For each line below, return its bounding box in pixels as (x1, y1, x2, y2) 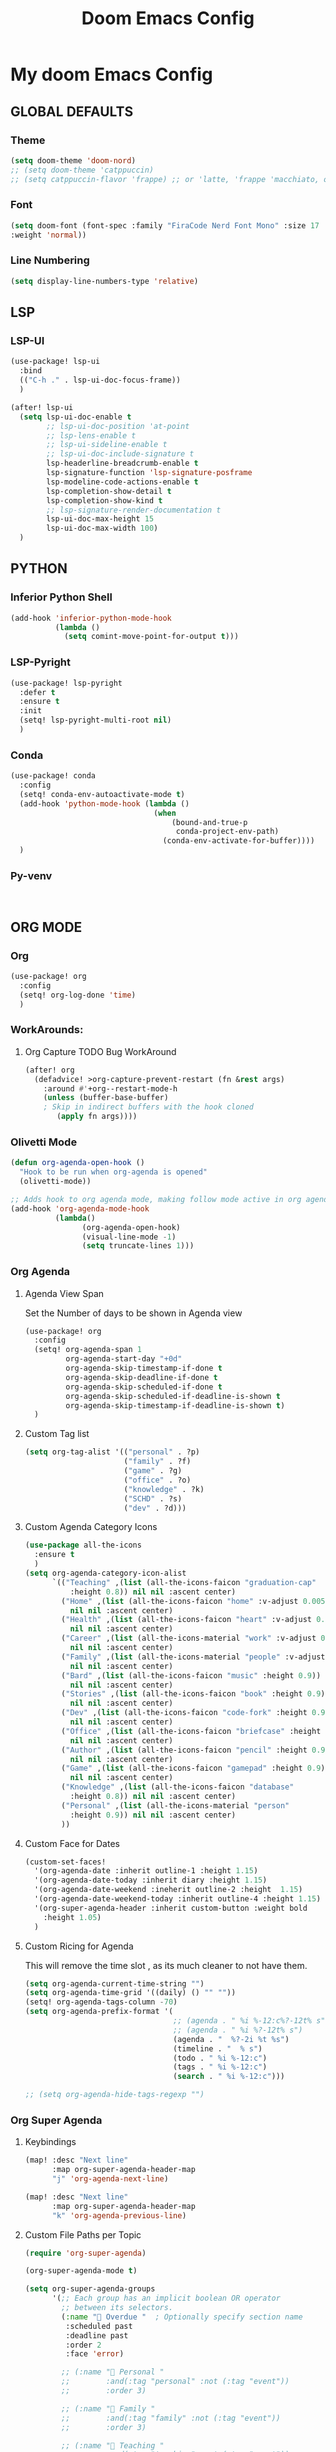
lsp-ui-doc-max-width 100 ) (46, 523, 159, 534)
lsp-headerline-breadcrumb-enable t (46, 458, 199, 469)
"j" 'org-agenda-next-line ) (51, 2174, 169, 2184)
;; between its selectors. (61, 2303, 174, 2313)
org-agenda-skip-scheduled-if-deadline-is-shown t (65, 1391, 281, 1401)
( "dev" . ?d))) (123, 1503, 187, 1513)
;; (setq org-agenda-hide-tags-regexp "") (24, 2090, 205, 2100)
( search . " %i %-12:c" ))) (173, 2072, 286, 2082)
